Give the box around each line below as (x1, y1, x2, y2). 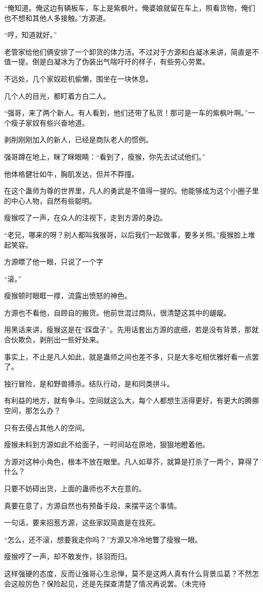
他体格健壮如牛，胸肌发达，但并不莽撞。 (4, 168, 139, 179)
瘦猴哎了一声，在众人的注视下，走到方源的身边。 (4, 212, 167, 223)
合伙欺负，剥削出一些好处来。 (4, 334, 103, 345)
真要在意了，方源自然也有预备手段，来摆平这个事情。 (4, 500, 181, 510)
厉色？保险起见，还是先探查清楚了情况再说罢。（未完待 (25, 578, 206, 588)
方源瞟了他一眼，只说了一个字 (4, 256, 103, 267)
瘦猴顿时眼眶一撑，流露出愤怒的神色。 (4, 290, 131, 301)
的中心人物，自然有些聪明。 (4, 195, 96, 206)
